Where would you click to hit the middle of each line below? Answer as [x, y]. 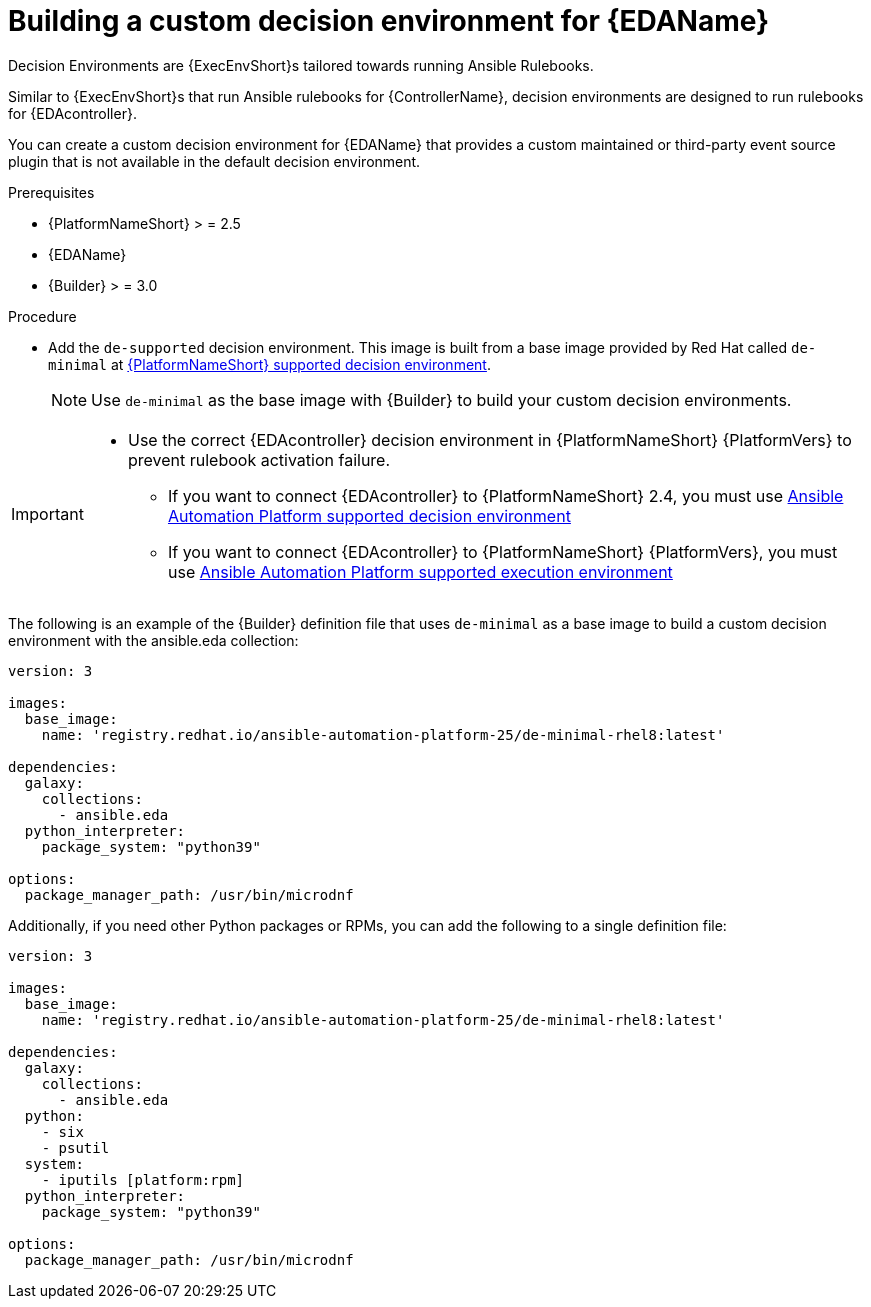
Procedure [42, 316]
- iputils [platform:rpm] [143, 1179]
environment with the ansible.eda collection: [153, 640]
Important [47, 513]
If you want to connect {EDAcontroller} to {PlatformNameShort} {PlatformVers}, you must [502, 551]
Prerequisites [51, 192]
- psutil [75, 1147]
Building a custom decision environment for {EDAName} [389, 21]
